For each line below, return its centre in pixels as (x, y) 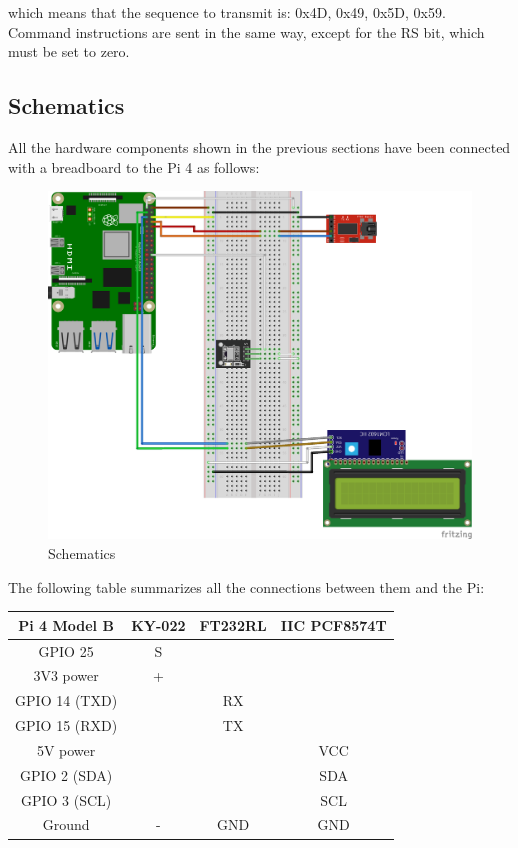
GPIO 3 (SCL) (66, 799)
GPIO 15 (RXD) (66, 725)
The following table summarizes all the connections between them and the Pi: (246, 586)
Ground (66, 824)
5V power (66, 749)
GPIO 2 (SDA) (66, 774)
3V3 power (66, 675)
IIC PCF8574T (333, 624)
